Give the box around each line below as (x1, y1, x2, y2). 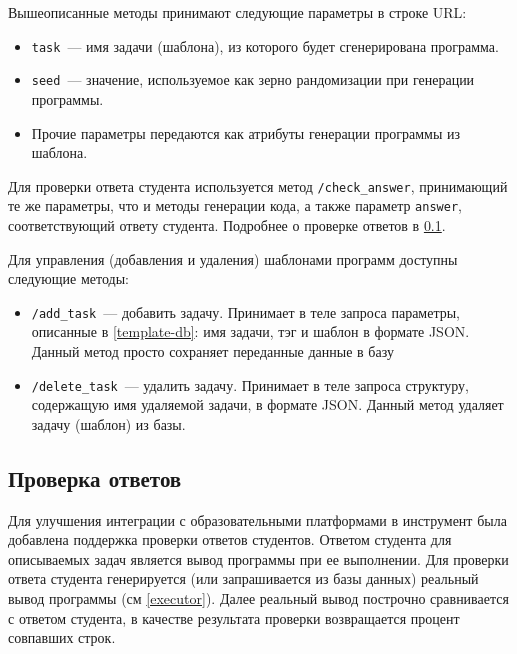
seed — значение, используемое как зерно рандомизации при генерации (31, 69, 475, 90)
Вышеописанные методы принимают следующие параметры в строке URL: (8, 2, 467, 22)
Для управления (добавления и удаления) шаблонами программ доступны (8, 248, 458, 269)
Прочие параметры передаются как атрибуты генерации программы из (31, 122, 461, 143)
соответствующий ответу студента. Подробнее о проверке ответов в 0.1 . (8, 215, 446, 235)
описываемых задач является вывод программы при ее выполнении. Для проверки (8, 548, 509, 569)
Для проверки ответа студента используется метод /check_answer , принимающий (8, 175, 508, 196)
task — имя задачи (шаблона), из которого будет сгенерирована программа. (31, 35, 499, 56)
